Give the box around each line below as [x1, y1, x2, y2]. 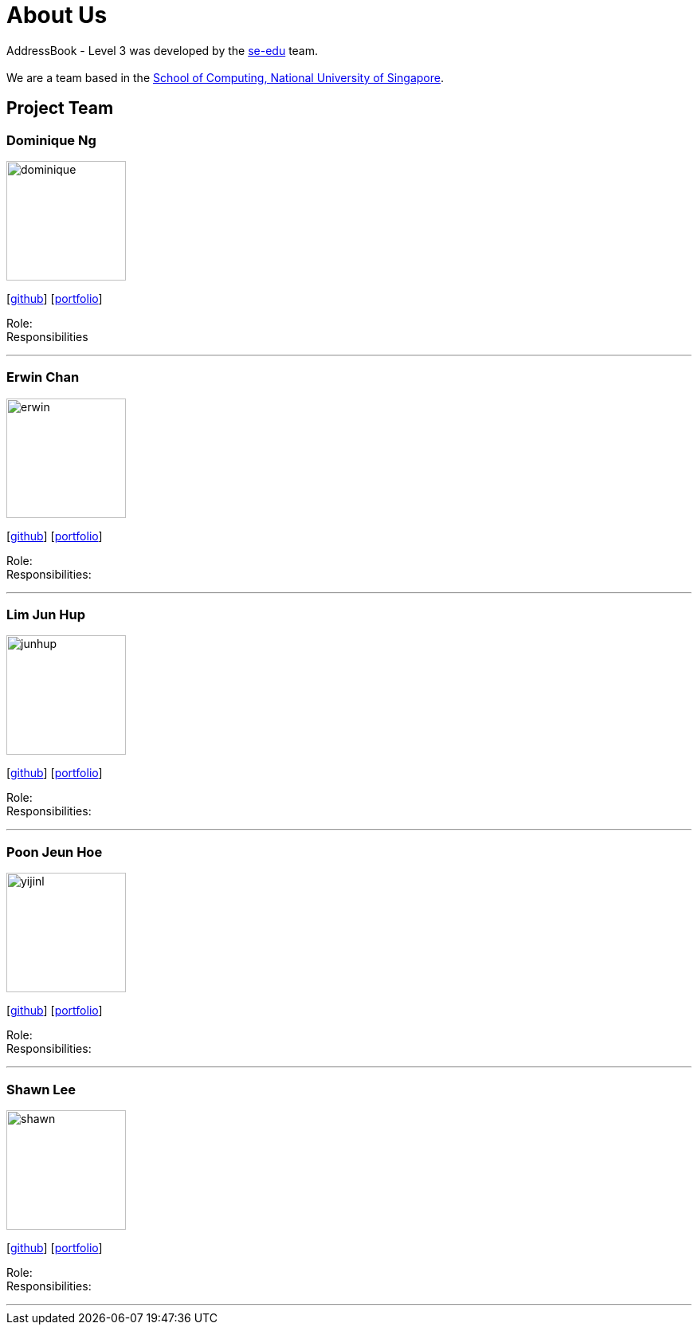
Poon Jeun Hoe [6, 843, 103, 860]
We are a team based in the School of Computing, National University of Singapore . [6, 70, 445, 84]
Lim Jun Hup [6, 607, 86, 623]
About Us [6, 2, 108, 29]
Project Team [6, 98, 114, 119]
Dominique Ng [6, 132, 96, 148]
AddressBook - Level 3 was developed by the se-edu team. [6, 43, 319, 57]
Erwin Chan [6, 369, 80, 386]
